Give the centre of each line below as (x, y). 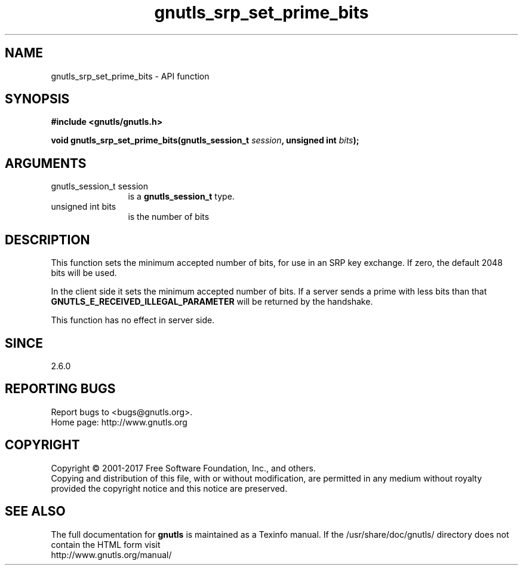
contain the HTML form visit (106, 544)
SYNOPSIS (37, 99)
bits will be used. (84, 273)
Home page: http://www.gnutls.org (119, 422)
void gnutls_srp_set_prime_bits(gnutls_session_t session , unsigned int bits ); (205, 140)
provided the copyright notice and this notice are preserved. (169, 488)
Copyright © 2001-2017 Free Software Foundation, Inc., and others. (183, 468)
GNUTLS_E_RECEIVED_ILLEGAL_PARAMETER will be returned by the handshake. (212, 302)
